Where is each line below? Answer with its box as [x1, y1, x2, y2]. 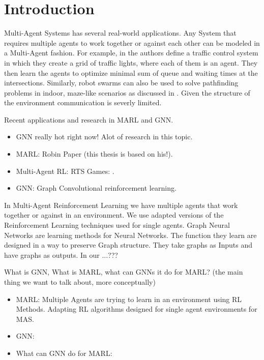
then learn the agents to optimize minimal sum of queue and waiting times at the [4, 67, 258, 78]
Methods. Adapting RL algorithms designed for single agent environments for [16, 304, 257, 314]
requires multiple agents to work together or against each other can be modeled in [4, 37, 260, 48]
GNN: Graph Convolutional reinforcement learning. [16, 183, 177, 193]
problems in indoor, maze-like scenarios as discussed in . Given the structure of [4, 87, 250, 98]
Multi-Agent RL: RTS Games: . [16, 165, 114, 176]
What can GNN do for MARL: [16, 347, 112, 358]
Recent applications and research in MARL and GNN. [4, 114, 173, 125]
